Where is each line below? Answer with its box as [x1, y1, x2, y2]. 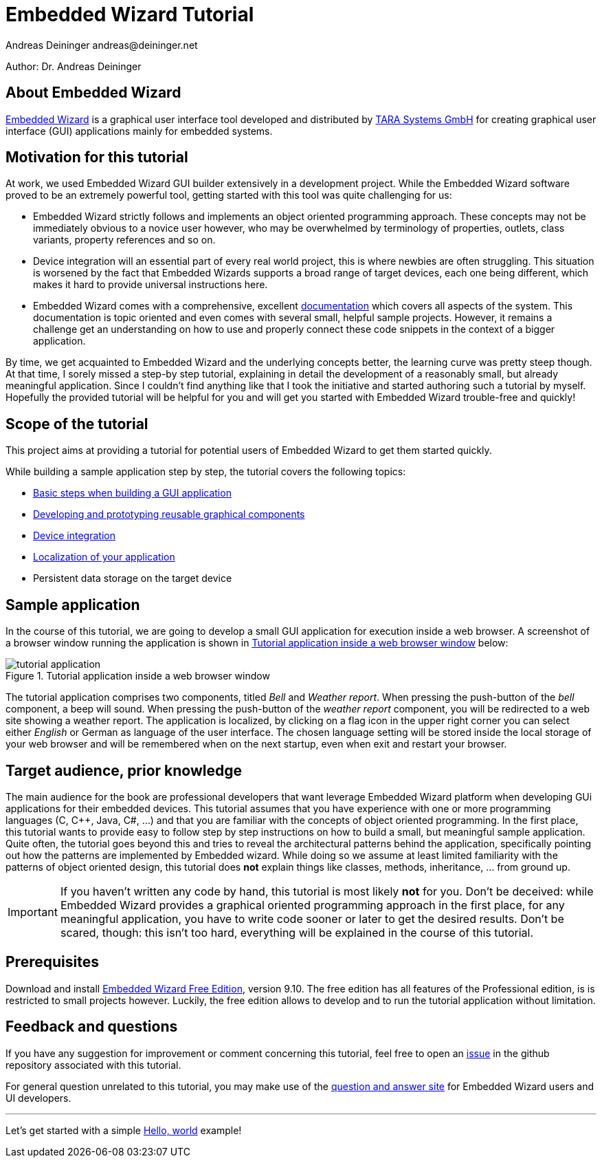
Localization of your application [33, 551, 175, 563]
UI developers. [5, 1091, 71, 1104]
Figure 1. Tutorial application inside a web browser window [5, 670, 270, 682]
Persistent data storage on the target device [33, 572, 232, 585]
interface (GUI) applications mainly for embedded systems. [5, 124, 273, 137]
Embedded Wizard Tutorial [5, 3, 254, 26]
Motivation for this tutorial [5, 149, 188, 166]
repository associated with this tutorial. [5, 1058, 181, 1071]
